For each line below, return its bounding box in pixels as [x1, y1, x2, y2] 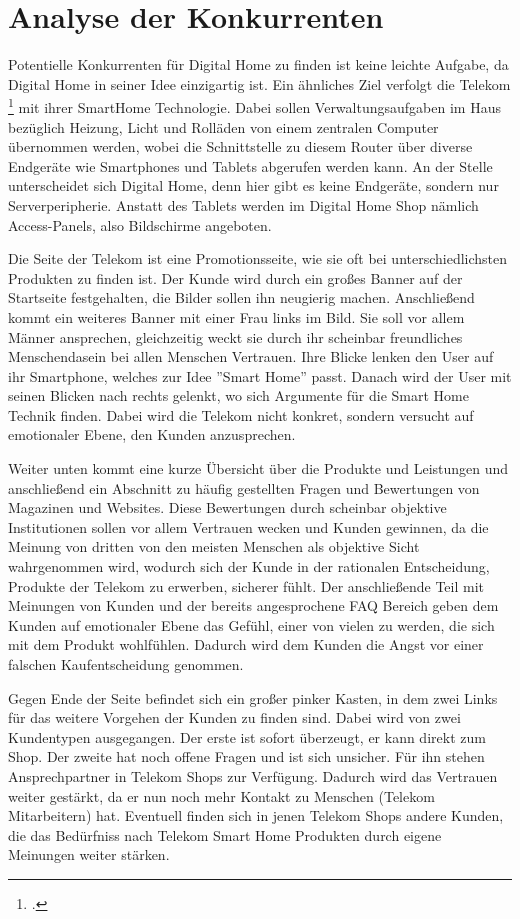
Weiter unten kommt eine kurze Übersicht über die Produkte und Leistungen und [8, 458, 509, 479]
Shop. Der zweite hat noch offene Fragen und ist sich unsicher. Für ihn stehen [8, 746, 485, 767]
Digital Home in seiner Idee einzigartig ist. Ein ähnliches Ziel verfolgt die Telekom [8, 73, 511, 94]
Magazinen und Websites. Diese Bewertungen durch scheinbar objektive [8, 497, 447, 518]
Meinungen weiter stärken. [8, 844, 170, 865]
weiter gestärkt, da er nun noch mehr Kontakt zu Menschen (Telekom [8, 785, 435, 806]
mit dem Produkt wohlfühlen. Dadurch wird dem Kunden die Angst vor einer [8, 634, 484, 655]
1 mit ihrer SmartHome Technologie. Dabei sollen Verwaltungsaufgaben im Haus [8, 94, 501, 117]
